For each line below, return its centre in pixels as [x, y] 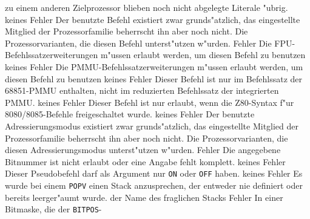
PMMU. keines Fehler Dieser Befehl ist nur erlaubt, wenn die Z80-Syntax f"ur [150, 102]
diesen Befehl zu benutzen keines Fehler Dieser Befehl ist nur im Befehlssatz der [154, 78]
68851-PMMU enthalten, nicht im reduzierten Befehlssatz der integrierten [142, 90]
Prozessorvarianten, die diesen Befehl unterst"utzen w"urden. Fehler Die [138, 43]
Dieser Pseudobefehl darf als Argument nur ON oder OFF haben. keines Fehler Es [154, 173]
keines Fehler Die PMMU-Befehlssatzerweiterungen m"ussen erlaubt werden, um [154, 66]
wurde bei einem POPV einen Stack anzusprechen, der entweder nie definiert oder [154, 185]
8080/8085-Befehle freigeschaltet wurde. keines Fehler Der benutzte [130, 114]
